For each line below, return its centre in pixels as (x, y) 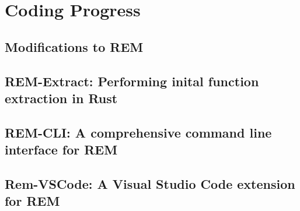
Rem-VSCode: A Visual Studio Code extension (150, 183)
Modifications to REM (74, 46)
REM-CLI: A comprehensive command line (138, 132)
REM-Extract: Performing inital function (132, 81)
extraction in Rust (61, 98)
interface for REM (61, 150)
